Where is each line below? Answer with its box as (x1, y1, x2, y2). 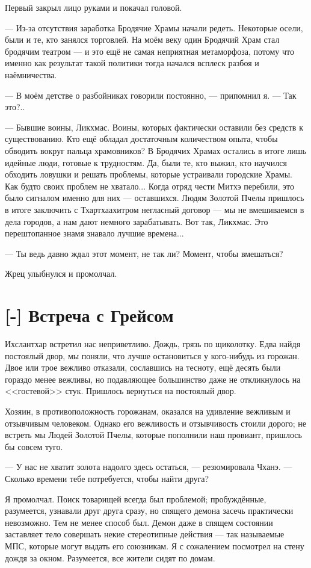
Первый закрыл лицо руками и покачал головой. (5, 1, 182, 13)
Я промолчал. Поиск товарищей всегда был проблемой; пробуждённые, (5, 492, 266, 505)
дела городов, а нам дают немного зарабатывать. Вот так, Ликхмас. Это (5, 215, 268, 227)
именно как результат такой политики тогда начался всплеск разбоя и (5, 57, 259, 69)
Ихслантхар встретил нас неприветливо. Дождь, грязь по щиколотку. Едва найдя (5, 338, 301, 350)
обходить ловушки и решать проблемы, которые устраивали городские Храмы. (5, 168, 292, 181)
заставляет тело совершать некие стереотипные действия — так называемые (5, 528, 285, 540)
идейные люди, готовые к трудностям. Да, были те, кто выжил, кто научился (5, 156, 287, 168)
